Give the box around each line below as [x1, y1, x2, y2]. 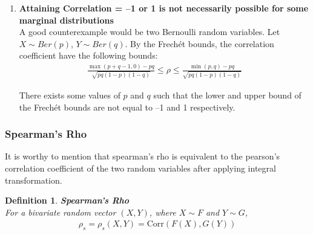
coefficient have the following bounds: [19, 49, 158, 62]
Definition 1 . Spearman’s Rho [5, 194, 129, 207]
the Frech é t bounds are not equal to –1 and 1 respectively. [19, 100, 236, 113]
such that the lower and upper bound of [153, 89, 301, 101]
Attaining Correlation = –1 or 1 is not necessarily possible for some [19, 2, 309, 14]
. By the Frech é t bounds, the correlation [125, 37, 274, 50]
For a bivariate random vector [5, 205, 116, 218]
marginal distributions [19, 13, 114, 26]
